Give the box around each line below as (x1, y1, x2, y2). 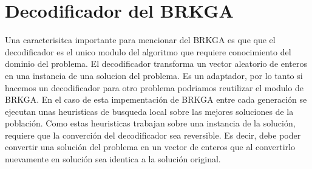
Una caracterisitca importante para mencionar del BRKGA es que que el (5, 33, 276, 46)
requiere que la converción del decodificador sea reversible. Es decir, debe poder (5, 128, 301, 141)
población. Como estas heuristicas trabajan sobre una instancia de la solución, (5, 117, 296, 129)
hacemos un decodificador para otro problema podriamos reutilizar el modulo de (5, 81, 304, 94)
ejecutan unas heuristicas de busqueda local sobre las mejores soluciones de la (5, 105, 294, 117)
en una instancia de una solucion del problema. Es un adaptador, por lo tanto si (5, 69, 303, 81)
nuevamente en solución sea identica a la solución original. (5, 153, 221, 165)
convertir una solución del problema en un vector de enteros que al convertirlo (5, 140, 295, 153)
